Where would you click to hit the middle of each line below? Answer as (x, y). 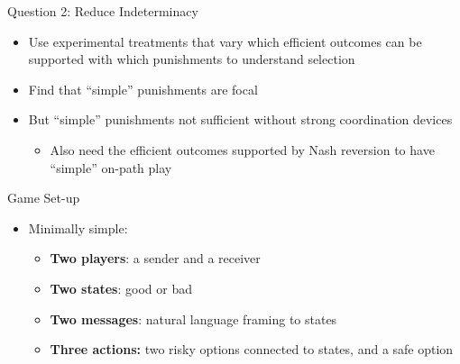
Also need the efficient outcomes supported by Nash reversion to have (242, 149)
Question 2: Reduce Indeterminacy (103, 11)
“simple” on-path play (111, 167)
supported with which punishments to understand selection (192, 59)
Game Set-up (44, 198)
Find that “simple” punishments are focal (143, 89)
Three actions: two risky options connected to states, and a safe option (252, 349)
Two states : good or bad (121, 288)
